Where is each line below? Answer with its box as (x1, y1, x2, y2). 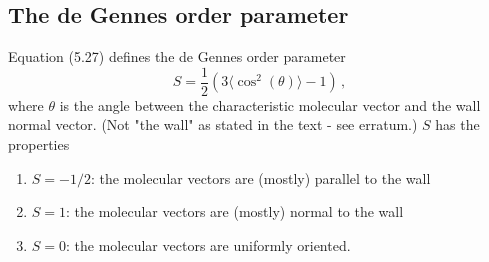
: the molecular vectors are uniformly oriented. (66, 234, 351, 255)
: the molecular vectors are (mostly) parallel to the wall (90, 167, 431, 188)
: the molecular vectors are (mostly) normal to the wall (66, 201, 404, 222)
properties (8, 134, 70, 155)
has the (435, 114, 480, 135)
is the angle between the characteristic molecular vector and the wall (59, 94, 481, 115)
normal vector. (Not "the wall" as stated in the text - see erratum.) (8, 114, 418, 135)
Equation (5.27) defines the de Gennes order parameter (8, 46, 346, 67)
